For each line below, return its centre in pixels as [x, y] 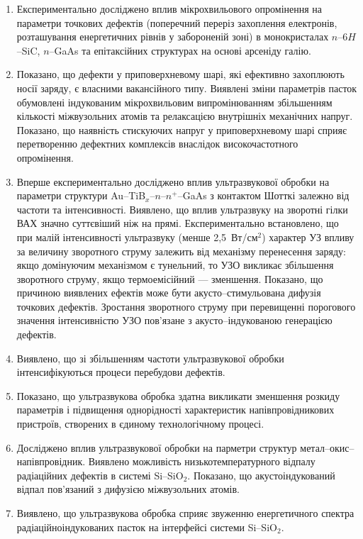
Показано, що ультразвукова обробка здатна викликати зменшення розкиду [178, 395]
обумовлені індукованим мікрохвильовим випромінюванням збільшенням [174, 102]
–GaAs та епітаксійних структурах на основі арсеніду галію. [180, 50]
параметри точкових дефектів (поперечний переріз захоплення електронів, [177, 22]
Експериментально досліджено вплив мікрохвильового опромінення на [169, 9]
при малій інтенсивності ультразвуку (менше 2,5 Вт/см [137, 237]
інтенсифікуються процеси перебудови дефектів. [121, 372]
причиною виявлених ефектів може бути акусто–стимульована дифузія [169, 293]
